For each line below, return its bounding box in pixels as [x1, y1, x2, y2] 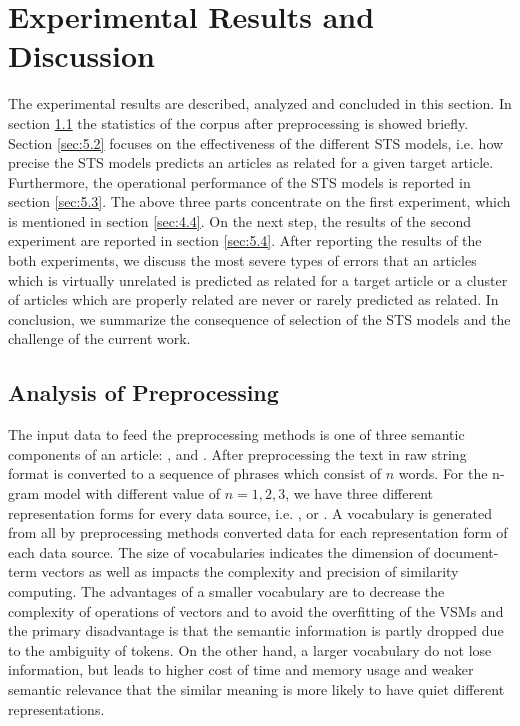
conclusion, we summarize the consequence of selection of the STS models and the [8, 308, 511, 329]
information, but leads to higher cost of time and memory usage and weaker [8, 659, 474, 680]
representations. [8, 698, 105, 719]
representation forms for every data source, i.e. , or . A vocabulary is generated [8, 502, 493, 523]
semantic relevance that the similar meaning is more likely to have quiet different [8, 678, 505, 699]
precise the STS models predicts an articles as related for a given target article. [8, 152, 494, 173]
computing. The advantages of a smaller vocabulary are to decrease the [8, 580, 445, 601]
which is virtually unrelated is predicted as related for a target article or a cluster [8, 269, 508, 290]
